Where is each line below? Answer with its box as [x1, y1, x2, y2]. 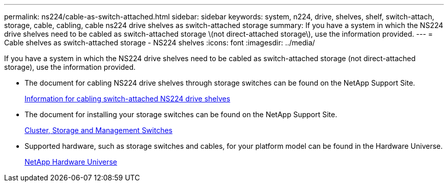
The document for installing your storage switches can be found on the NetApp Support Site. [25, 110, 338, 119]
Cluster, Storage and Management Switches [25, 126, 173, 135]
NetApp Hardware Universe [25, 157, 118, 166]
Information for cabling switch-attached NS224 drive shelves [25, 94, 231, 103]
